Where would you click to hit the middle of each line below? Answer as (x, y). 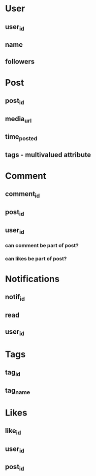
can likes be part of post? (36, 258)
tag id (13, 373)
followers (20, 61)
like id (13, 431)
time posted (21, 137)
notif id (15, 298)
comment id (23, 195)
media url (18, 119)
